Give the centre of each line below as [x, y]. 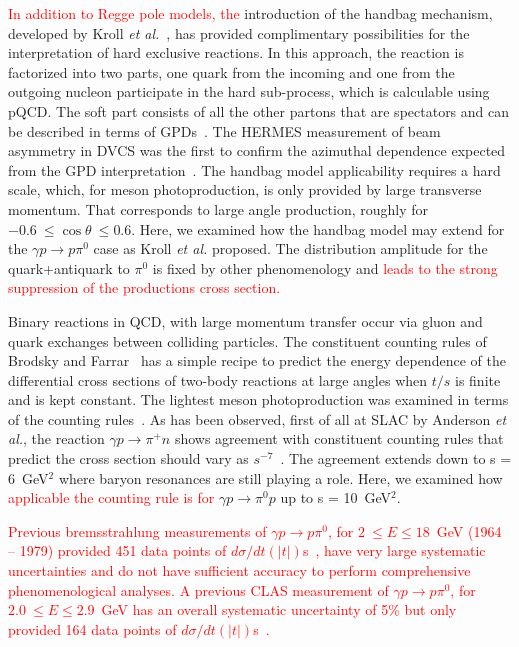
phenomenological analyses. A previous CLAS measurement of [198, 589]
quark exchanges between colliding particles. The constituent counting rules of [247, 340]
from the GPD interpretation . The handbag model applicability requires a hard [254, 169]
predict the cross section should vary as [128, 458]
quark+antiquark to [69, 267]
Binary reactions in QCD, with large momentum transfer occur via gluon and [245, 320]
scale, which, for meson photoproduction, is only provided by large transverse [245, 189]
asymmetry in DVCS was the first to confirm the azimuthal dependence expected [257, 150]
